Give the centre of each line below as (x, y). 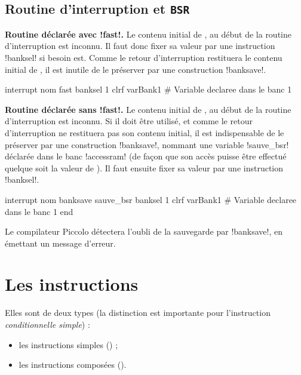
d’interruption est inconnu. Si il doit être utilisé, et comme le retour (129, 121)
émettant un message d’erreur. (60, 243)
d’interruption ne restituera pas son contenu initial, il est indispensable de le (145, 132)
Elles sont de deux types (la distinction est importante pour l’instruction (138, 313)
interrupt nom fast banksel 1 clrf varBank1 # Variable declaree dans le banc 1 (148, 89)
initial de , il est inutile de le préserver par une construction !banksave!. (136, 69)
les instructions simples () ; (68, 344)
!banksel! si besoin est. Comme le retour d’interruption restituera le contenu (144, 57)
